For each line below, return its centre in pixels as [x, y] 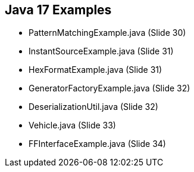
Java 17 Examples [58, 10]
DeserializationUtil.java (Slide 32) [93, 107]
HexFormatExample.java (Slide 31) [96, 70]
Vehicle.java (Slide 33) [72, 125]
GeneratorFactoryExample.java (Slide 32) [109, 88]
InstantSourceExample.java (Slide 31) [101, 51]
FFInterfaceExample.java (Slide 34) [97, 144]
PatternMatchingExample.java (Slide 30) [107, 33]
